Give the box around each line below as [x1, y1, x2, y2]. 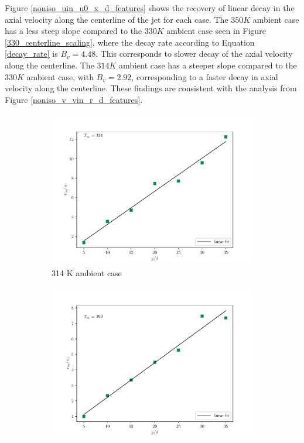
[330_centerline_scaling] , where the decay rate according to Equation [5, 36, 255, 48]
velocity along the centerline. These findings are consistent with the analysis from [5, 82, 297, 94]
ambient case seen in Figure [166, 25, 266, 37]
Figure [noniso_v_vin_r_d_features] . [5, 93, 143, 105]
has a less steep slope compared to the [5, 25, 142, 37]
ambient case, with [26, 70, 94, 83]
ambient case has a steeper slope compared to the [119, 59, 297, 71]
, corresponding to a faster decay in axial [131, 70, 278, 83]
